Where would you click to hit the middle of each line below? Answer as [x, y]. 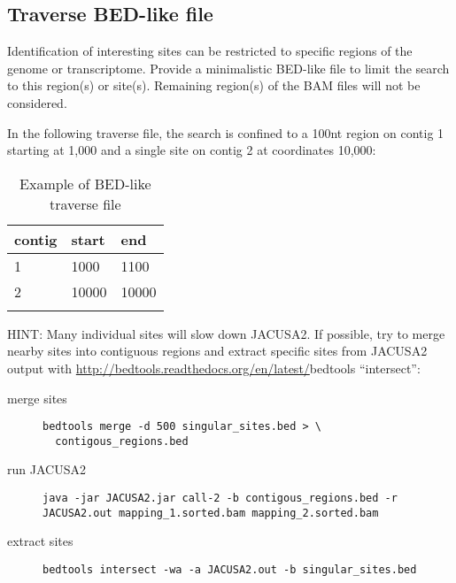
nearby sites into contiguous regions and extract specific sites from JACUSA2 [217, 351]
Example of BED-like [85, 183]
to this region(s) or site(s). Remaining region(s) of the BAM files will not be [214, 85]
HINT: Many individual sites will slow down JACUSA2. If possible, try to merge [226, 333]
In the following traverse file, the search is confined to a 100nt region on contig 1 [226, 132]
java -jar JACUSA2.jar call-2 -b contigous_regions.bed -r [220, 499]
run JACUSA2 [46, 469]
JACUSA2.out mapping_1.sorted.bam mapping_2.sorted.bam [211, 513]
